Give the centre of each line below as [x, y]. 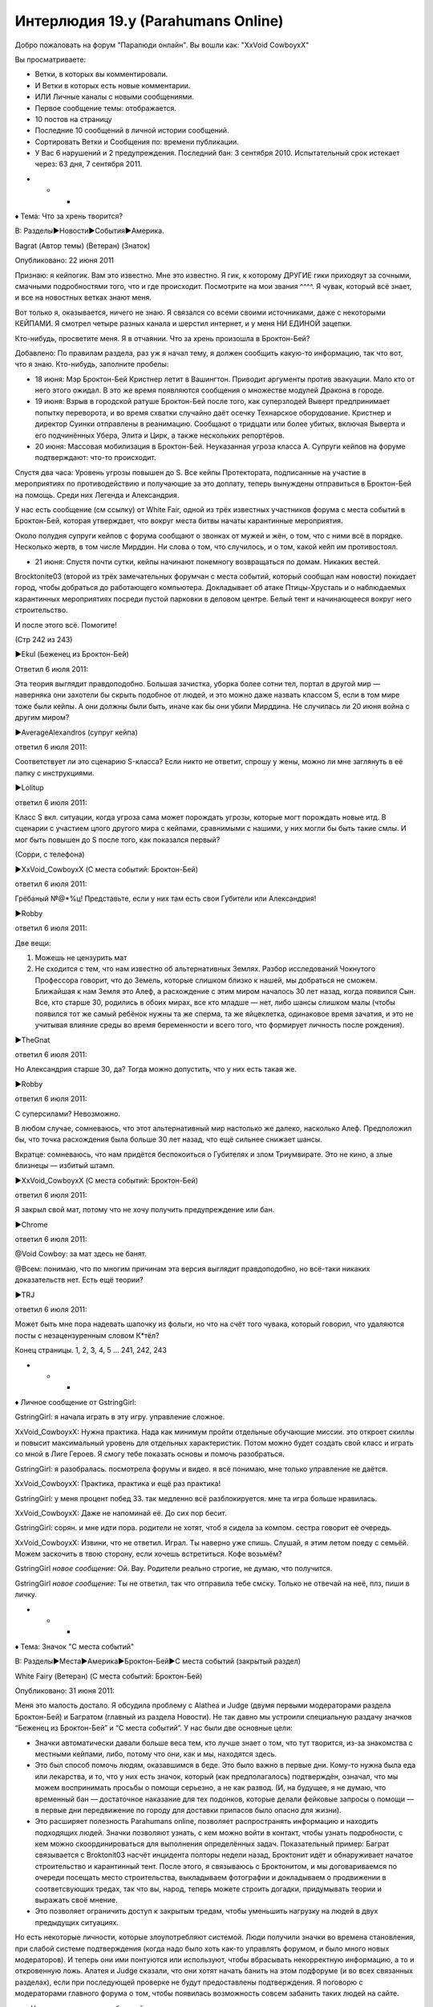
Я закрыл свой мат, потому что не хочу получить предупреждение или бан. [145, 1210]
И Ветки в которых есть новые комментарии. [113, 85]
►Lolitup [29, 788]
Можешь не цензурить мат [81, 957]
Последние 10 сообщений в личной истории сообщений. [132, 130]
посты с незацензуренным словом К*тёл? [87, 1335]
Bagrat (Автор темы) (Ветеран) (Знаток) [83, 246]
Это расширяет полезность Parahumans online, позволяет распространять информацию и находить [206, 1822]
